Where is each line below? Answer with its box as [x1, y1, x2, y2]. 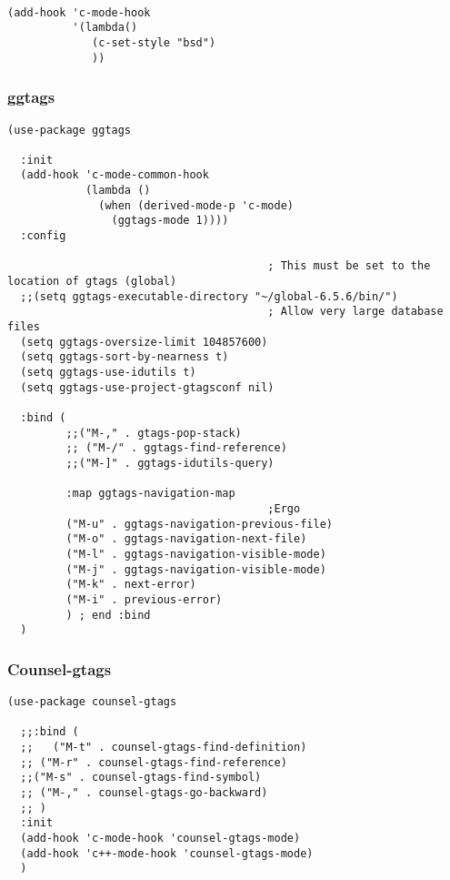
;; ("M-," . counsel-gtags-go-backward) [20, 785, 268, 799]
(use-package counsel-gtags [7, 695, 177, 709]
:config [20, 229, 66, 243]
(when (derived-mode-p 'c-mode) [98, 198, 294, 212]
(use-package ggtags [7, 123, 132, 137]
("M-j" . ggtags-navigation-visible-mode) [65, 562, 326, 576]
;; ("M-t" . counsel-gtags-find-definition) [20, 741, 307, 754]
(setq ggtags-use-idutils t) [20, 366, 196, 379]
